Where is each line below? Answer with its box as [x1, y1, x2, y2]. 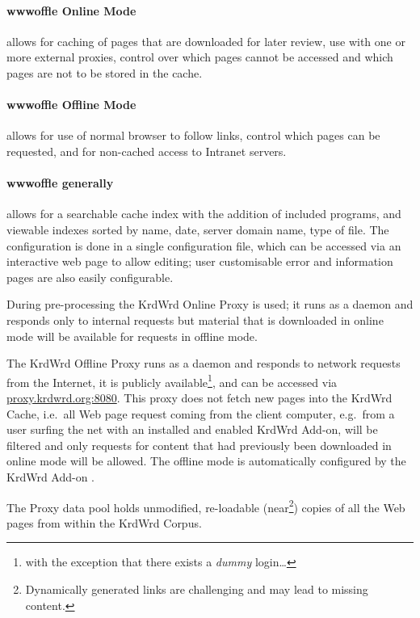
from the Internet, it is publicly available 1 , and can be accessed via [6, 371, 338, 390]
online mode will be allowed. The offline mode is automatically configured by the [6, 452, 406, 469]
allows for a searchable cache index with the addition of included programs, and [6, 205, 401, 222]
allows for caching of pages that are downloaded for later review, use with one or [6, 32, 405, 49]
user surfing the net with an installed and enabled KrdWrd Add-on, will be [6, 421, 378, 438]
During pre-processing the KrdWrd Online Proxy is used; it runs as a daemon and [6, 296, 414, 313]
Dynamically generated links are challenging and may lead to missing [25, 580, 368, 597]
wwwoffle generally [6, 174, 114, 191]
